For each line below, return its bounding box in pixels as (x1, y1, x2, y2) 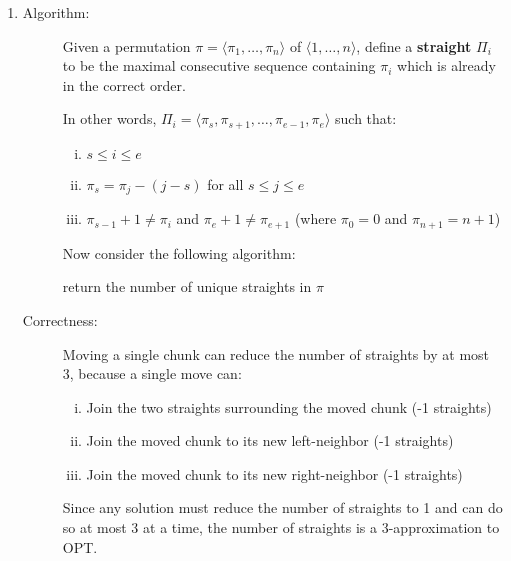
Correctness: (22, 309, 98, 330)
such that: (335, 108, 397, 129)
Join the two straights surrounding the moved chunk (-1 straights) (86, 396, 492, 417)
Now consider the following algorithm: (62, 242, 296, 263)
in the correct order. (62, 74, 186, 95)
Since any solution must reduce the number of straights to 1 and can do (62, 497, 503, 518)
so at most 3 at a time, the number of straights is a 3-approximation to (62, 517, 500, 538)
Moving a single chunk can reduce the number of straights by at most (62, 343, 490, 364)
